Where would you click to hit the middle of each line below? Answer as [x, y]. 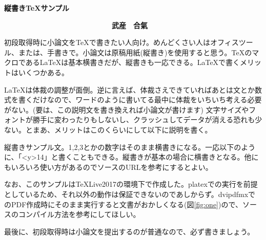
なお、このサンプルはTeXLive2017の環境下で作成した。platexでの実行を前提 [131, 184]
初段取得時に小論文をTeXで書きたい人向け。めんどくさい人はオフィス [121, 42]
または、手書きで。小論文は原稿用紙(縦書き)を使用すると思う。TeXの [135, 52]
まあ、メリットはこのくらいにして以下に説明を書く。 [122, 129]
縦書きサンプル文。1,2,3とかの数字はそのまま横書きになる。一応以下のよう [130, 147]
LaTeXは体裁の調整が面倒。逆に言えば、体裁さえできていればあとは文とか [129, 89]
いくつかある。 [43, 72]
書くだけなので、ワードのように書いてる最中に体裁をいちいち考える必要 [140, 100]
